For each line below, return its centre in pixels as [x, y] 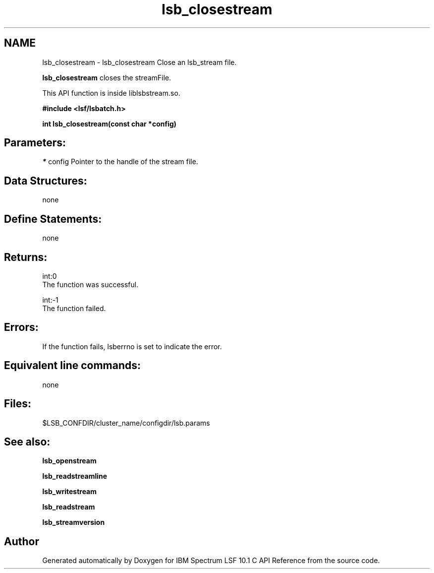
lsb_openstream [69, 461]
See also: [27, 442]
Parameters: [35, 143]
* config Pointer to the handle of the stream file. [120, 162]
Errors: [21, 327]
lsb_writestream [70, 492]
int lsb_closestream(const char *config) [109, 124]
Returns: [26, 257]
